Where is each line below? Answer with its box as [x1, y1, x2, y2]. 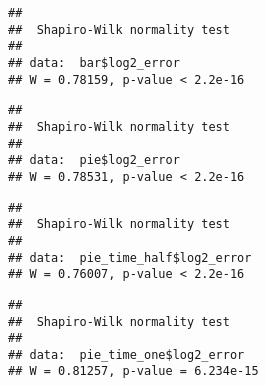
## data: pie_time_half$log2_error [8, 250, 252, 265]
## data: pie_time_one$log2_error [8, 347, 245, 362]
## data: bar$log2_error [8, 55, 180, 70]
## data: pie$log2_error [8, 153, 180, 168]
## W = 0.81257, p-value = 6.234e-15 [8, 364, 259, 379]
